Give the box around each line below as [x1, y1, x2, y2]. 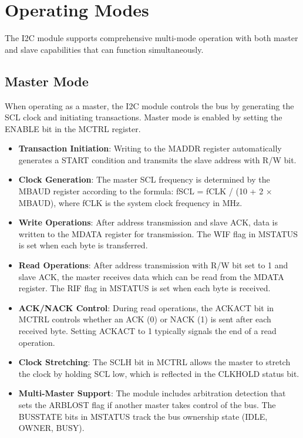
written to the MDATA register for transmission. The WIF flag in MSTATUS [18, 227, 298, 240]
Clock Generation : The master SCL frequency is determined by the [18, 173, 270, 186]
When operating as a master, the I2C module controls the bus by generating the [5, 99, 294, 112]
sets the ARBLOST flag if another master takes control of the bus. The [18, 398, 276, 410]
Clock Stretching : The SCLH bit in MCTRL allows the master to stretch [18, 356, 291, 368]
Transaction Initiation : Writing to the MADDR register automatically [18, 142, 282, 154]
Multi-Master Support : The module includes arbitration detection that [18, 387, 286, 399]
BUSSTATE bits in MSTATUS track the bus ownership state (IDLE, [18, 410, 268, 422]
